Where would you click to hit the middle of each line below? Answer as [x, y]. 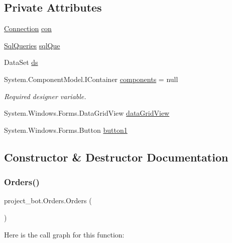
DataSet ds [21, 62]
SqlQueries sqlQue [32, 45]
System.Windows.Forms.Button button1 [66, 130]
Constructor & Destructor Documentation [116, 157]
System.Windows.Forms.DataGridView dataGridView [87, 113]
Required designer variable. [45, 96]
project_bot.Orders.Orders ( [48, 200]
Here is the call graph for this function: [64, 234]
